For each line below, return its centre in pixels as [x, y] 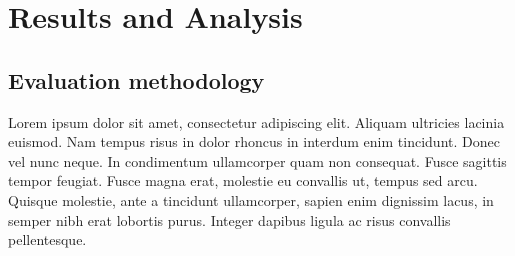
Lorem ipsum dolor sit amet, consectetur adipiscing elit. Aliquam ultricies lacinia [256, 121]
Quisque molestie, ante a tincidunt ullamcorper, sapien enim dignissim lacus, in [251, 199]
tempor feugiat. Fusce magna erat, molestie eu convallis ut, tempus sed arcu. [243, 180]
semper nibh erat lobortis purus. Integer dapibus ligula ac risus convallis [229, 219]
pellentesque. [47, 239]
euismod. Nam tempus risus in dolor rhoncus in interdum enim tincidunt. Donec [254, 141]
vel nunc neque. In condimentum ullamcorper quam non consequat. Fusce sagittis [257, 160]
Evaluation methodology [136, 79]
